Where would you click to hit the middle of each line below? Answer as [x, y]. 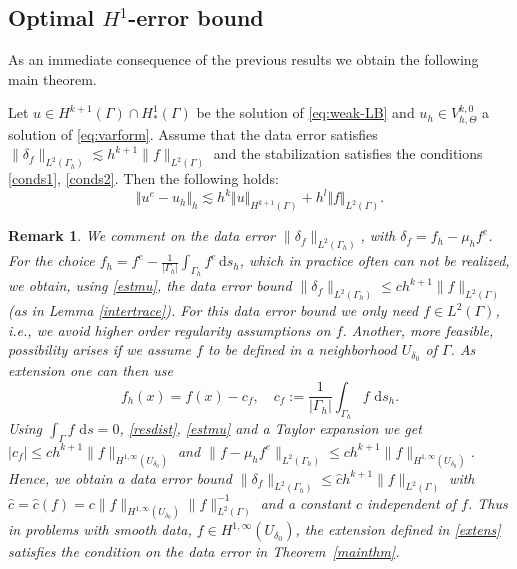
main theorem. [52, 78]
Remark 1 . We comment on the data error [141, 235]
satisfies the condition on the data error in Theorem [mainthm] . [204, 551]
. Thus [487, 502]
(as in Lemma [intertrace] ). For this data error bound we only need [213, 310]
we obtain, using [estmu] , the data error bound [150, 285]
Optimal [51, 17]
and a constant [305, 502]
